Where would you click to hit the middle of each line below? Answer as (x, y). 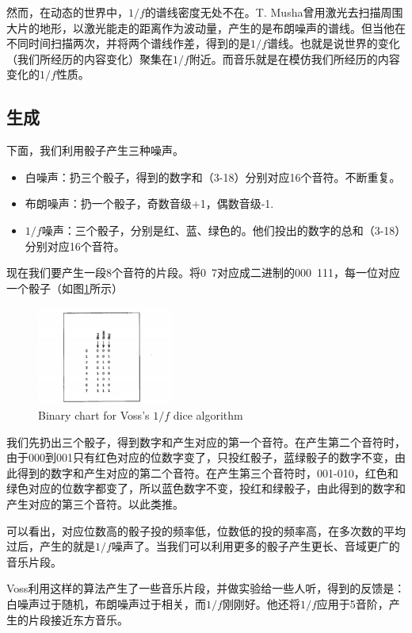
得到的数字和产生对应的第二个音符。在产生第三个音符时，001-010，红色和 (208, 472)
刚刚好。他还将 (261, 603)
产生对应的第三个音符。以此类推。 (95, 503)
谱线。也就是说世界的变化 (333, 43)
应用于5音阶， (353, 603)
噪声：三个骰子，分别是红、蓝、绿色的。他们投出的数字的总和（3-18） (221, 230)
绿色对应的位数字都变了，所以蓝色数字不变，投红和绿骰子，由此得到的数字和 (206, 488)
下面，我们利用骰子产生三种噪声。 (95, 150)
